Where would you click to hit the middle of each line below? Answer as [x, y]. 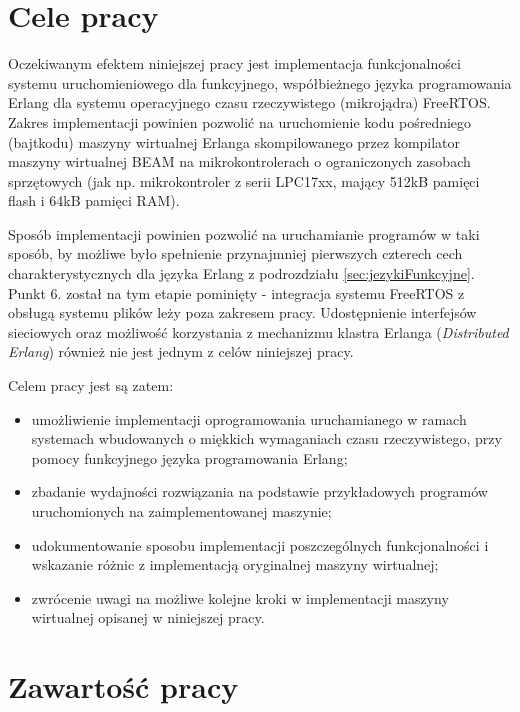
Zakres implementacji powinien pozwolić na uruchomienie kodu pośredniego [240, 121]
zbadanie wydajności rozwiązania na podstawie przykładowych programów [259, 491]
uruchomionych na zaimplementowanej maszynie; [181, 511]
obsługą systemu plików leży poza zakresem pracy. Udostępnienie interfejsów [242, 312]
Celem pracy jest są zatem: [91, 385]
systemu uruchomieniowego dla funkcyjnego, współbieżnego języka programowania [260, 82]
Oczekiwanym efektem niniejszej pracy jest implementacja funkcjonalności [234, 63]
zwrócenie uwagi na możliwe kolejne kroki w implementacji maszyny [240, 597]
